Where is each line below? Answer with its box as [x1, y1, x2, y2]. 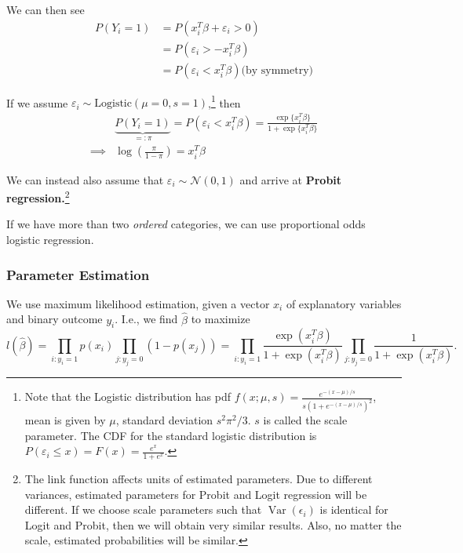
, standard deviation [115, 412, 213, 428]
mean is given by [24, 412, 106, 428]
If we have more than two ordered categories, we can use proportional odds [6, 216, 366, 232]
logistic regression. [6, 231, 94, 247]
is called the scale [263, 412, 348, 428]
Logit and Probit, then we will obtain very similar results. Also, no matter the [24, 516, 402, 533]
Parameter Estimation [6, 264, 150, 284]
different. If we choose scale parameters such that [24, 501, 262, 518]
